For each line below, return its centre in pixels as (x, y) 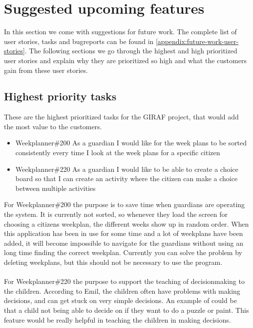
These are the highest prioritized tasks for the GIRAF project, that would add (121, 117)
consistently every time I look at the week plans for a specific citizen (118, 152)
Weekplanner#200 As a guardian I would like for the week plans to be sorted (131, 143)
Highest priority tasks (60, 96)
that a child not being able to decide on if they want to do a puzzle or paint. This (126, 310)
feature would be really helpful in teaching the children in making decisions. (117, 319)
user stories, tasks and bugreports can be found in (79, 41)
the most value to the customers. (53, 126)
